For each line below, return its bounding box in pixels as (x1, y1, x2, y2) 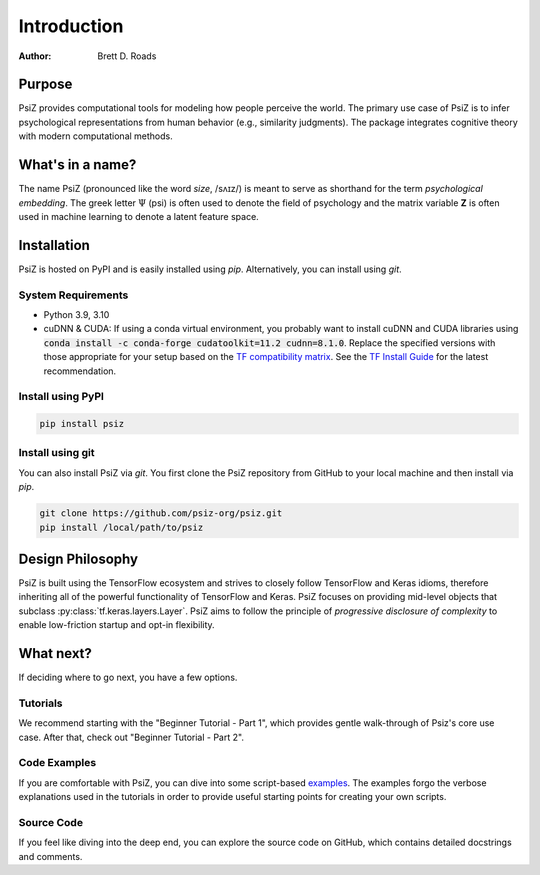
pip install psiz (39, 418, 125, 430)
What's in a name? (18, 156, 137, 174)
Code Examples (18, 756, 97, 770)
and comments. (18, 850, 83, 862)
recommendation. (43, 365, 117, 377)
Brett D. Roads (97, 50, 157, 62)
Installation (18, 236, 90, 254)
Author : (18, 50, 52, 62)
